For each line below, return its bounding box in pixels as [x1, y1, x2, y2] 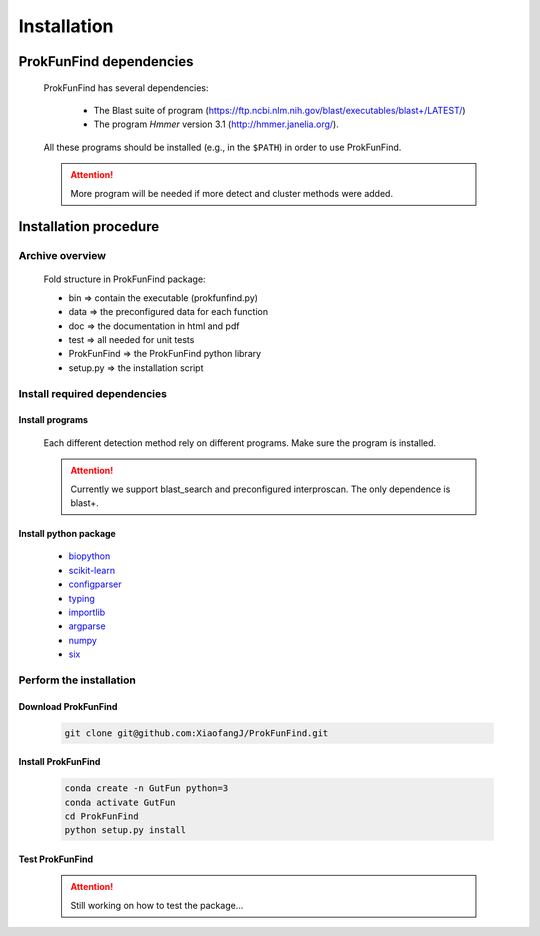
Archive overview [18, 249, 107, 263]
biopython [68, 550, 111, 562]
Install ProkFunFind [18, 756, 101, 768]
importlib [68, 606, 106, 618]
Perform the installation [18, 673, 137, 687]
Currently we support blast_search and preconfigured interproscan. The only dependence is [70, 483, 451, 495]
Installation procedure [18, 218, 160, 235]
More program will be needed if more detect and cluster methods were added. [70, 187, 394, 199]
